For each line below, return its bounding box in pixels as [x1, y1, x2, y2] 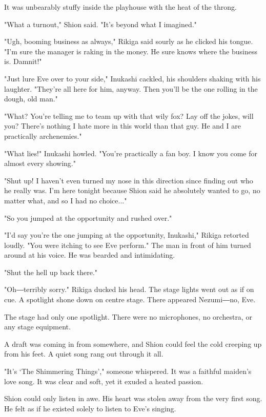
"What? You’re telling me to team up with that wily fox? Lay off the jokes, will [4, 110, 254, 121]
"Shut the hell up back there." [4, 266, 98, 277]
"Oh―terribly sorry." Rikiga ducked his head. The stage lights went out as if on [4, 284, 254, 295]
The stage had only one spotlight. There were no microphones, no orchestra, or [4, 311, 252, 322]
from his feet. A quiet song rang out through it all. [4, 348, 163, 359]
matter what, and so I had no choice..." [4, 195, 127, 205]
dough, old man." [4, 93, 58, 104]
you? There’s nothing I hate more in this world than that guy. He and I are [4, 120, 241, 131]
